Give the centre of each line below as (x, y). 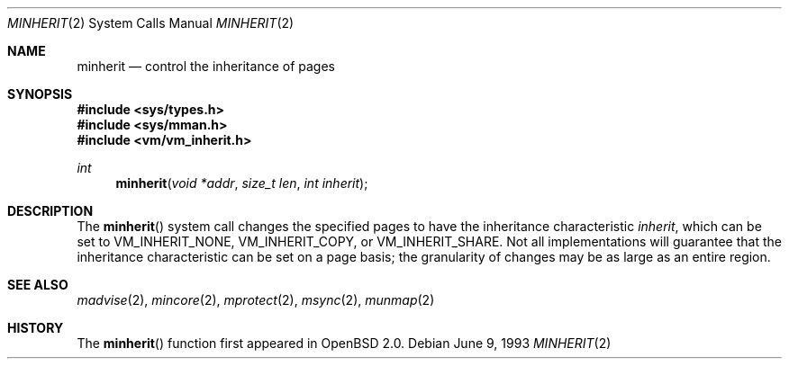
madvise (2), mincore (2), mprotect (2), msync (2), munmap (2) (256, 300)
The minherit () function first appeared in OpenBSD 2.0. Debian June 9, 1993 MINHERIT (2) (344, 343)
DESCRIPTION (50, 211)
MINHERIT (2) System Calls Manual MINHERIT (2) (151, 23)
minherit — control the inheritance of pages (206, 66)
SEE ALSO (38, 285)
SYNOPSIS (40, 94)
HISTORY (36, 328)
